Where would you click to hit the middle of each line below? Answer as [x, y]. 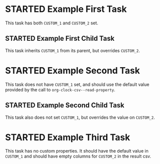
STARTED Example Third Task [68, 137]
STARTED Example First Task [66, 9]
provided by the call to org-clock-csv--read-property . [60, 89]
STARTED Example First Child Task [60, 39]
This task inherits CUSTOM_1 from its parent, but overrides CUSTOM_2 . [73, 50]
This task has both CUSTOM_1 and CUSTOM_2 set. [52, 23]
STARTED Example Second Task [73, 70]
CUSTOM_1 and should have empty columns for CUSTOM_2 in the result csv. [78, 156]
